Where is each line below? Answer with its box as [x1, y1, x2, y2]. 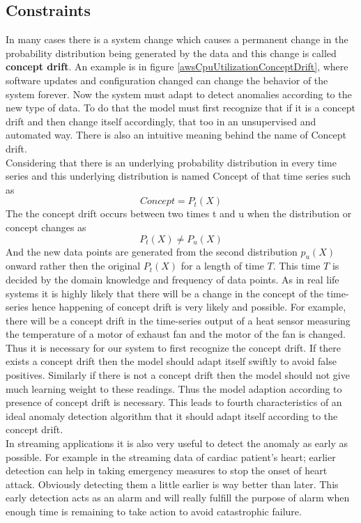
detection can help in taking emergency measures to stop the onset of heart [6, 463, 328, 478]
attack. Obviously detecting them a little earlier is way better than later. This [6, 476, 339, 491]
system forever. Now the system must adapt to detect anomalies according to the [6, 86, 352, 101]
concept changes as [6, 219, 86, 234]
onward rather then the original [6, 258, 141, 273]
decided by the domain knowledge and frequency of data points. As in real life [6, 272, 339, 286]
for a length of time [180, 258, 264, 273]
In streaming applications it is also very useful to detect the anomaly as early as [6, 436, 348, 451]
